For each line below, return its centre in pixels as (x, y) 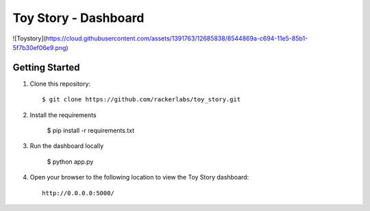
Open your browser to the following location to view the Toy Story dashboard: (139, 177)
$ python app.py (70, 162)
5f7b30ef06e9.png (39, 47)
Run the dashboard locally (67, 146)
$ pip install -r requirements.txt (91, 131)
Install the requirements (63, 115)
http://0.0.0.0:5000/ (78, 193)
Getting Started (46, 67)
